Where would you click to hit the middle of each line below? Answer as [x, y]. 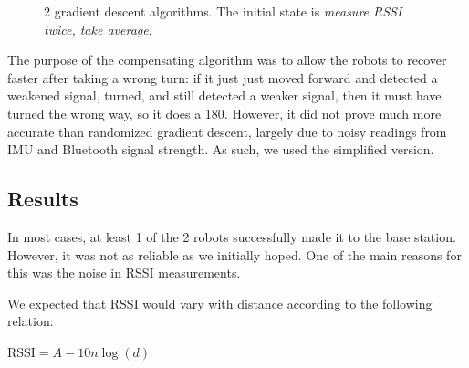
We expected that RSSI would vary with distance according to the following [220, 303]
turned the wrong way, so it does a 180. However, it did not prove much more [224, 113]
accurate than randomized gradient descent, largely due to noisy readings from [227, 131]
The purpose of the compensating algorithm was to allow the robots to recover [227, 60]
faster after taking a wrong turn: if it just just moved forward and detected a [223, 77]
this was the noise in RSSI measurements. [124, 273]
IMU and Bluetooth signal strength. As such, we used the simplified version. [221, 149]
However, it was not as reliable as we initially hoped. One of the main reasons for [234, 254]
